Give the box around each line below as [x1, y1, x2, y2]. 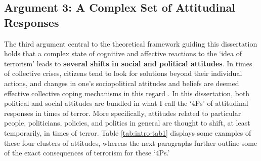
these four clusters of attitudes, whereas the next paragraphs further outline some [4, 137, 257, 148]
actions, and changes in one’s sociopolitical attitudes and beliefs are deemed [4, 77, 239, 88]
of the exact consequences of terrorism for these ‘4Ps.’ [4, 147, 170, 158]
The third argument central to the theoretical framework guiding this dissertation [4, 38, 257, 49]
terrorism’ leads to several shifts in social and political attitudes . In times [4, 58, 252, 68]
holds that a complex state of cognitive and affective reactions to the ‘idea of [4, 48, 242, 59]
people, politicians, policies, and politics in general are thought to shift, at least [4, 117, 250, 128]
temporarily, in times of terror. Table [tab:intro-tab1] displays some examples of [4, 127, 251, 138]
